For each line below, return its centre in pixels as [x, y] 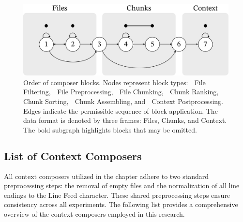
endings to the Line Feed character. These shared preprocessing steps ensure [117, 195]
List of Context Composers [73, 155]
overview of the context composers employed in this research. [94, 214]
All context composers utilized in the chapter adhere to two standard [106, 176]
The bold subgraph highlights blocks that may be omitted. [110, 129]
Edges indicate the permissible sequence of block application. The [121, 111]
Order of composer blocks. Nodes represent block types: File [114, 82]
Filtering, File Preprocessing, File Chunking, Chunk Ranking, [121, 92]
